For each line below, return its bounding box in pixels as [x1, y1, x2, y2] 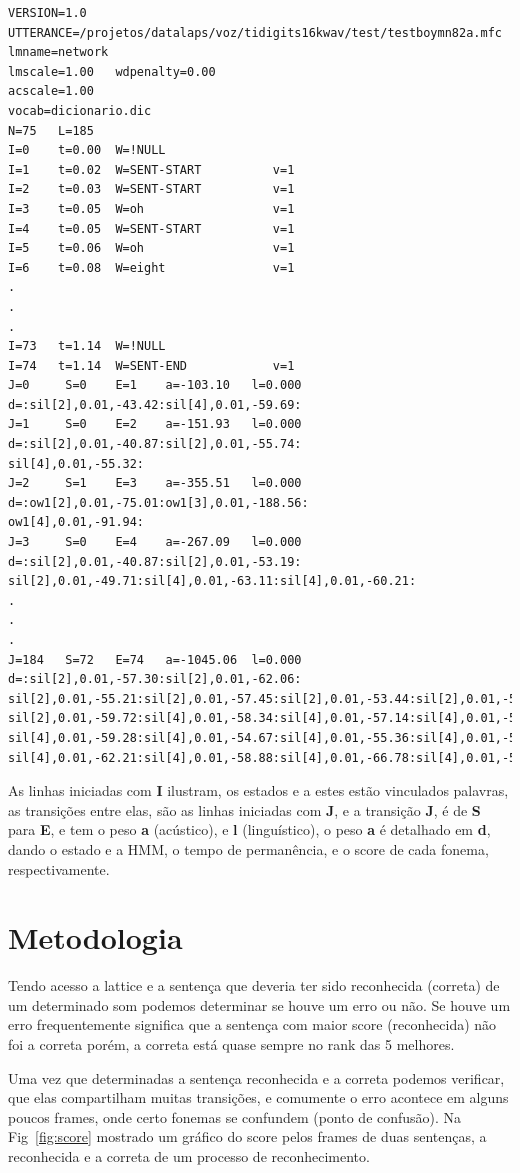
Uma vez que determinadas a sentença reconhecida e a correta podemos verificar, [8, 1067, 505, 1088]
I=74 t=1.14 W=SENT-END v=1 [8, 358, 295, 373]
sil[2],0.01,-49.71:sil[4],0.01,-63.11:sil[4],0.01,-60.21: [8, 574, 417, 589]
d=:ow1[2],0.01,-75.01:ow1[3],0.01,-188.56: [8, 495, 309, 510]
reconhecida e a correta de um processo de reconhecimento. [8, 1146, 370, 1166]
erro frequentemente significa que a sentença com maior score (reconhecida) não [8, 1014, 497, 1035]
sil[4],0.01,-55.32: [8, 456, 145, 471]
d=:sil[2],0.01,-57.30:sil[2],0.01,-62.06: [8, 672, 302, 687]
